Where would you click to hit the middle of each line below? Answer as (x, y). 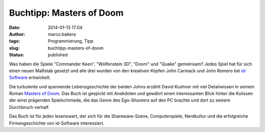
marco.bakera (62, 34)
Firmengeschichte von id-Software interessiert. (57, 123)
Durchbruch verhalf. (29, 107)
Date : (15, 27)
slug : (14, 48)
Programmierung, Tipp (71, 41)
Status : (17, 55)
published (58, 55)
